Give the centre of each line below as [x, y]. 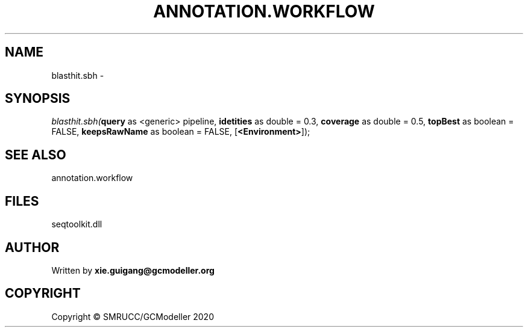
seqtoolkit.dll [77, 224]
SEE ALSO [36, 155]
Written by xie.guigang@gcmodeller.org [133, 270]
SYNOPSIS [38, 99]
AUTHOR [32, 247]
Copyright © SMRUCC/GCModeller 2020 [133, 316]
